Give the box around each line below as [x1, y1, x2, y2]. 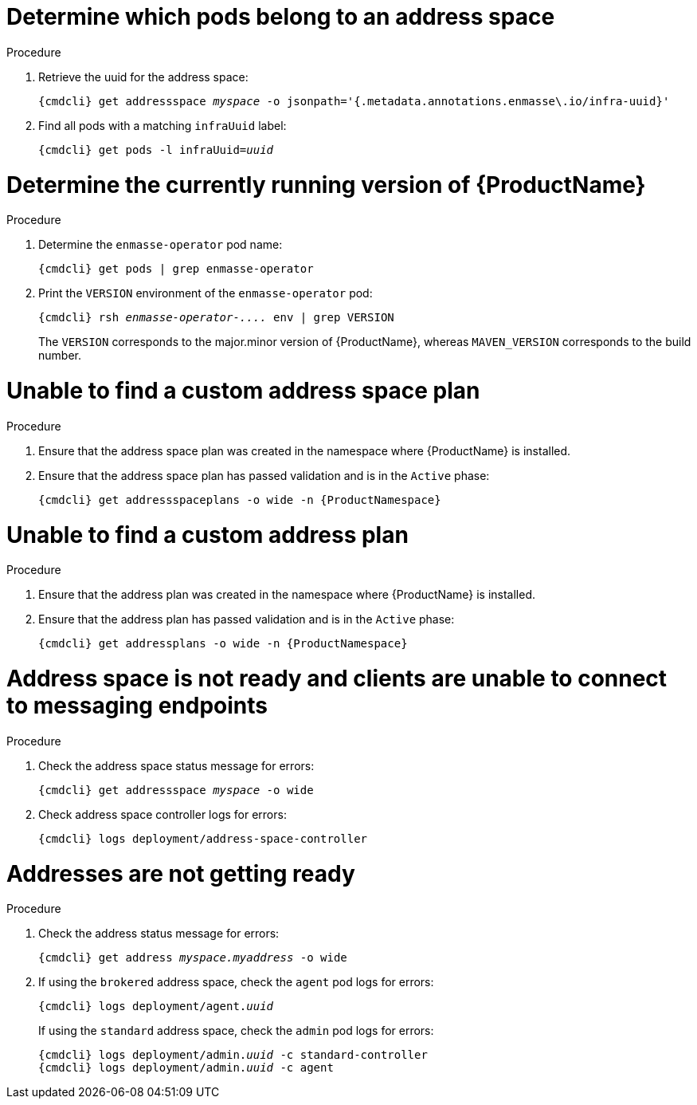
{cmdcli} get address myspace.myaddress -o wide [38, 951, 347, 965]
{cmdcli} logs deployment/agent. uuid [38, 1000, 274, 1013]
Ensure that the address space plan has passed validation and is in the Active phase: [38, 468, 490, 482]
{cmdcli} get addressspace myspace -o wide [38, 783, 314, 796]
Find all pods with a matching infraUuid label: [38, 118, 287, 132]
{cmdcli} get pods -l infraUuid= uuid [38, 143, 274, 156]
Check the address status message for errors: [38, 926, 280, 941]
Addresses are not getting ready [6, 859, 355, 887]
